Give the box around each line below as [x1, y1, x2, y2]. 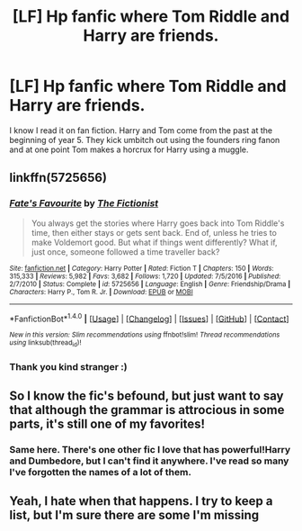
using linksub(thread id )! [9, 338, 82, 348]
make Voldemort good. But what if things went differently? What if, [31, 237, 278, 247]
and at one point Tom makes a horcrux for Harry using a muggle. [9, 144, 249, 155]
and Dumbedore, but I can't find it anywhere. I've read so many [9, 454, 289, 467]
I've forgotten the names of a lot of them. [9, 465, 191, 478]
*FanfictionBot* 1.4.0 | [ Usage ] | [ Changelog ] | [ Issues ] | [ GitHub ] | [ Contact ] [9, 311, 289, 324]
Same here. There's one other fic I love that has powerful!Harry [9, 443, 290, 455]
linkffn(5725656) [9, 170, 108, 185]
